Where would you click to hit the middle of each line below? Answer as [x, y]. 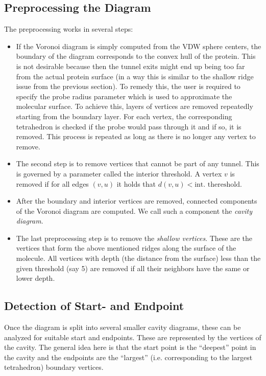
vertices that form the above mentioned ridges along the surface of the [126, 248]
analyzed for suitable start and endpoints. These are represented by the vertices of [133, 337]
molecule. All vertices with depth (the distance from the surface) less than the [138, 258]
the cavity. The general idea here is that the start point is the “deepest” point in [130, 347]
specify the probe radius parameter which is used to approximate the [124, 96]
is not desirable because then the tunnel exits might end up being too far [130, 66]
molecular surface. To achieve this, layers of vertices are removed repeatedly [135, 106]
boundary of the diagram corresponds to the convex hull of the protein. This [136, 56]
